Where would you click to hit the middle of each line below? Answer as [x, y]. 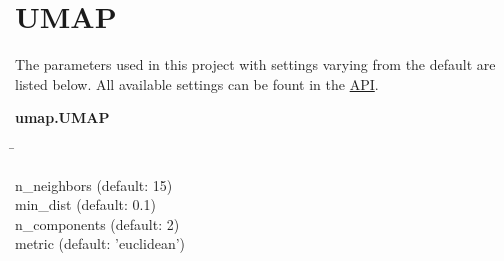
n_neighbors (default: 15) [94, 184]
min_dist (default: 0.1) [85, 204]
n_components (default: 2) [97, 223]
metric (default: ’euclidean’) [100, 243]
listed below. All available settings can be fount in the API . [197, 83]
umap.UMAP [62, 117]
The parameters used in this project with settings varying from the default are [255, 64]
